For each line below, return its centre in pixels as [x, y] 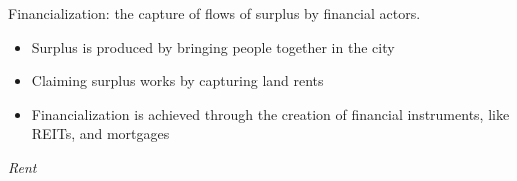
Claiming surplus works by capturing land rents [177, 80]
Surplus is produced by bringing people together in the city [213, 46]
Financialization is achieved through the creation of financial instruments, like [270, 113]
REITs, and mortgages [100, 133]
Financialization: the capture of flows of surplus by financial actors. [214, 13]
